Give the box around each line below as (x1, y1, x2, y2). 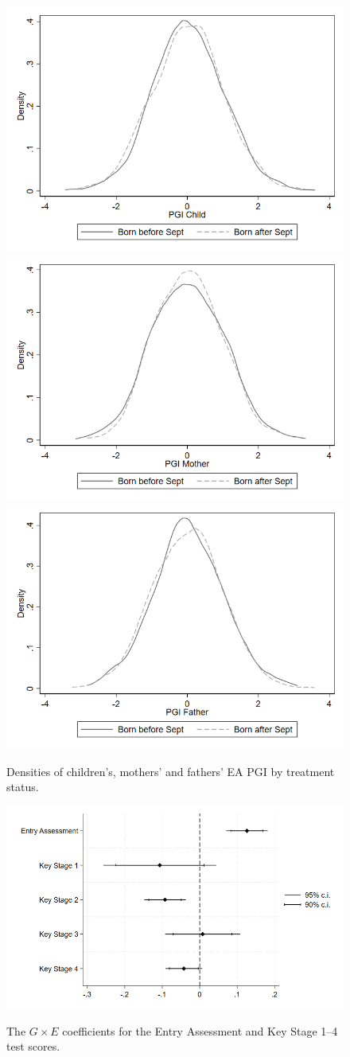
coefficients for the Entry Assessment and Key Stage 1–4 (62, 1022, 338, 1039)
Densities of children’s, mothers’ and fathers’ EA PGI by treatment (6, 763, 335, 779)
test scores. (6, 1038, 60, 1055)
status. (6, 778, 39, 795)
